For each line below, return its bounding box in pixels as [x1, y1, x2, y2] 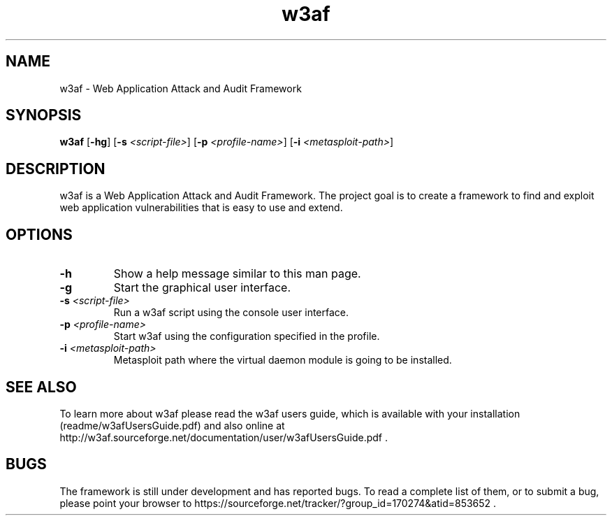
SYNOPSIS [6, 106, 82, 124]
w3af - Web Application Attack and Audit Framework [59, 82, 302, 94]
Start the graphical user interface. [113, 280, 291, 295]
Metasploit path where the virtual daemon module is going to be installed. [113, 354, 452, 366]
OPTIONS [6, 225, 73, 243]
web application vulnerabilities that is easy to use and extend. [59, 201, 343, 214]
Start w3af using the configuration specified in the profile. [113, 330, 380, 343]
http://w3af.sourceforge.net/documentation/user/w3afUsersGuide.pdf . [59, 431, 388, 443]
